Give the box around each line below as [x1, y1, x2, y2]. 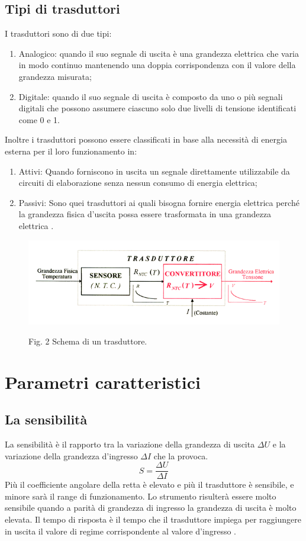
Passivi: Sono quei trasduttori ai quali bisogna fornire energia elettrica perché [18, 196, 299, 208]
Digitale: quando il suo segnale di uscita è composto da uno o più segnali [18, 90, 283, 102]
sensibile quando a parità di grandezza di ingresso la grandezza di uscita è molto [5, 501, 297, 514]
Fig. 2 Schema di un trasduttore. [28, 334, 147, 347]
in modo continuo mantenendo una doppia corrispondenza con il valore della [18, 59, 296, 71]
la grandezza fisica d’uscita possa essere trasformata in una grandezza [18, 208, 271, 220]
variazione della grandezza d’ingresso [5, 449, 138, 462]
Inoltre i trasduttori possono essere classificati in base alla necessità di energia [5, 133, 287, 146]
